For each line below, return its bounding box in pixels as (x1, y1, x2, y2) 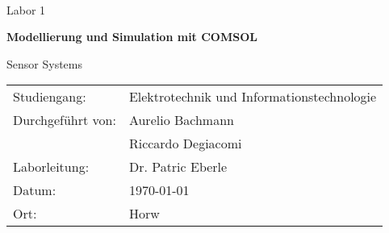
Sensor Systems (6, 55, 82, 72)
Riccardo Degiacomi (128, 134, 242, 153)
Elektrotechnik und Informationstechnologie (128, 87, 377, 106)
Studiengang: (13, 87, 86, 106)
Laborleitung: (13, 157, 90, 177)
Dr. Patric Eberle (128, 157, 228, 177)
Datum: (13, 181, 56, 200)
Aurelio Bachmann (128, 110, 234, 130)
